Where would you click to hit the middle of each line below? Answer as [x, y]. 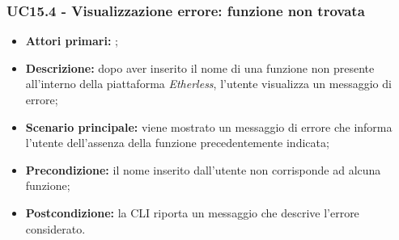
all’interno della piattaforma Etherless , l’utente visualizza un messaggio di [208, 84]
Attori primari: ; [72, 41]
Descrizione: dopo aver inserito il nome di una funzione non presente [200, 67]
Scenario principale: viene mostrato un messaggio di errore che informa [209, 126]
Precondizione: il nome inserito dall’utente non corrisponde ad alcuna [203, 169]
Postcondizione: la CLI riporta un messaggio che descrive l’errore [192, 212]
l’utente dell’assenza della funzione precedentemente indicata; [177, 143]
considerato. [55, 228]
